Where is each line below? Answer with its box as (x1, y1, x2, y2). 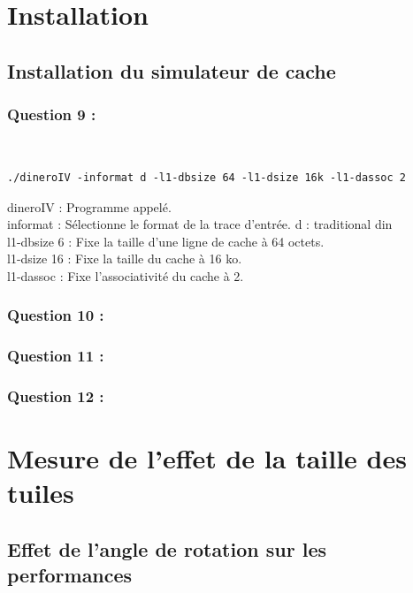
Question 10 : (7, 304, 104, 326)
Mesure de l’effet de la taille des (7, 440, 407, 476)
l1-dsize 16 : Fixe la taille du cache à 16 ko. (7, 249, 242, 268)
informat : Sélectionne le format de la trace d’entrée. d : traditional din (7, 215, 393, 233)
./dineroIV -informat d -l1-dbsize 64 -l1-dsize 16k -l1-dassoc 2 (7, 171, 407, 184)
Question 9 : (7, 103, 96, 125)
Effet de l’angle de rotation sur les (7, 536, 326, 563)
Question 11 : (7, 345, 104, 367)
